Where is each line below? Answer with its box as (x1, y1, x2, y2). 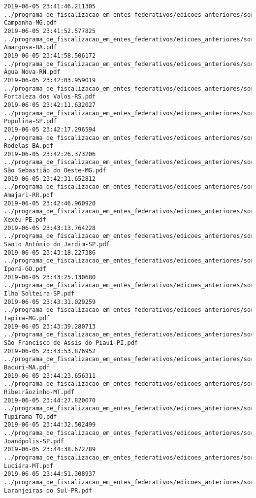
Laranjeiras (4, 487, 43, 494)
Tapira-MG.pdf (4, 314, 50, 322)
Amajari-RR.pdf (4, 192, 54, 199)
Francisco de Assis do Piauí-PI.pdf (18, 339, 138, 346)
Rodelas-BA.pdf (4, 142, 54, 150)
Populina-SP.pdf (4, 118, 57, 125)
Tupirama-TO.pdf (4, 413, 57, 420)
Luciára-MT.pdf (4, 462, 54, 469)
